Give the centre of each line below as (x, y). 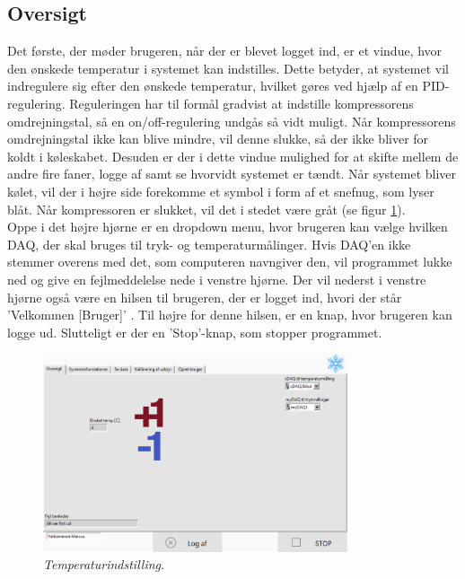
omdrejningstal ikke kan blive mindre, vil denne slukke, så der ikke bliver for (218, 139)
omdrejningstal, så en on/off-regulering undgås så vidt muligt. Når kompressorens (232, 121)
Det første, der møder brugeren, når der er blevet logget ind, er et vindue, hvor (225, 51)
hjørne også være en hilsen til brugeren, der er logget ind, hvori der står (205, 297)
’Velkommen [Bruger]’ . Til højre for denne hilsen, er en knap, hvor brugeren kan (230, 315)
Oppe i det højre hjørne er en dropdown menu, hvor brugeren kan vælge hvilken (228, 227)
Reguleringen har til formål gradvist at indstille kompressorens (241, 103)
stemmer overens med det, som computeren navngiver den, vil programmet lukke (230, 262)
